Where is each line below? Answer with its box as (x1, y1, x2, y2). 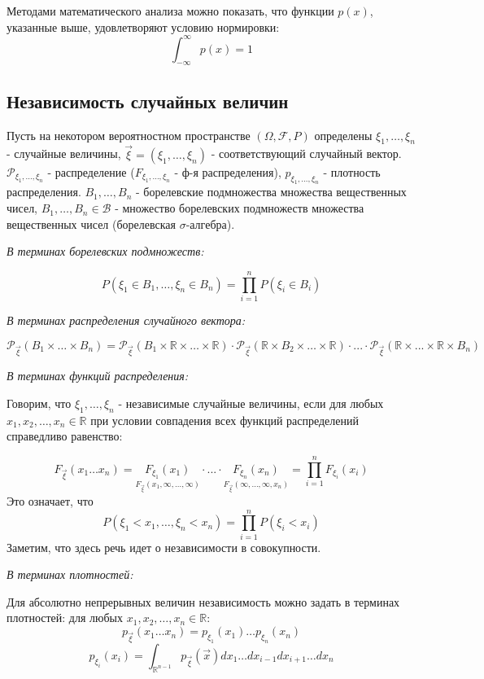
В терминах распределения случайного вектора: (7, 311, 246, 328)
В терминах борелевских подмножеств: (7, 243, 204, 260)
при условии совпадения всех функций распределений (90, 411, 360, 428)
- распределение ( (47, 163, 135, 180)
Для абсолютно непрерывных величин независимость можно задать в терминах (7, 593, 400, 610)
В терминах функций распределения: (7, 367, 189, 384)
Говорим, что (7, 394, 72, 411)
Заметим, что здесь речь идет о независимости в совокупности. (7, 538, 321, 555)
